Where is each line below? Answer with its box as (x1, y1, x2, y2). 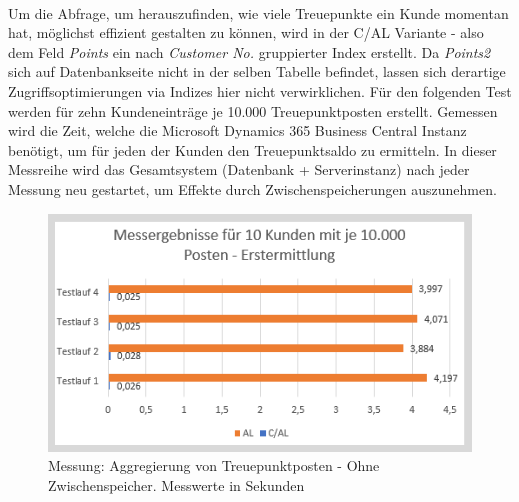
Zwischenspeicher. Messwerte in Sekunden (48, 474, 305, 495)
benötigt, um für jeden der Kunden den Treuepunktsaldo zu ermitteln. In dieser (8, 139, 497, 160)
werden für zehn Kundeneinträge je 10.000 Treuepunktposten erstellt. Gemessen (8, 100, 498, 121)
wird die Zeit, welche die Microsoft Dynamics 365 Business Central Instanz (8, 120, 467, 141)
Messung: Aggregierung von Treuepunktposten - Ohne (48, 455, 380, 476)
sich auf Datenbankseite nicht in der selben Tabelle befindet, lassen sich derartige (8, 61, 506, 82)
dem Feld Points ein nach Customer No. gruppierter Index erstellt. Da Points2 (8, 41, 491, 62)
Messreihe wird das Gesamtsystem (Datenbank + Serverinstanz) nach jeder (8, 159, 470, 180)
